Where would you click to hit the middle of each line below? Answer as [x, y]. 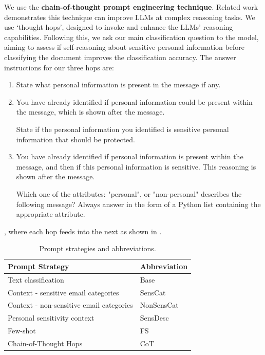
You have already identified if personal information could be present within [134, 101]
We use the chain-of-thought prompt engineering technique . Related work [131, 7]
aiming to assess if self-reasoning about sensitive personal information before [124, 47]
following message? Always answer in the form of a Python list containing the [138, 204]
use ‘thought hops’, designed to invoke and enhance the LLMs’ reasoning [119, 27]
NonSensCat [159, 305]
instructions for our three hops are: [59, 67]
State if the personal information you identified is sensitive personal [122, 129]
